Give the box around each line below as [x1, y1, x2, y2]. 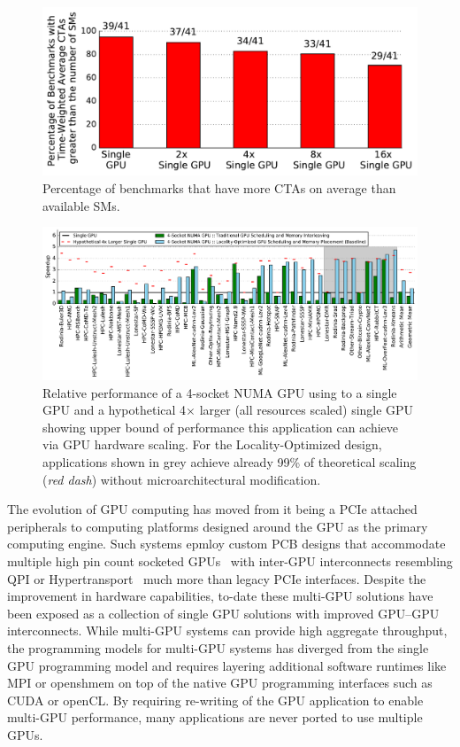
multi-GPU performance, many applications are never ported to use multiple [7, 708, 423, 727]
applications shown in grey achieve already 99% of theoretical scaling [42, 453, 417, 471]
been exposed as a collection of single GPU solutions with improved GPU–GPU [7, 603, 440, 622]
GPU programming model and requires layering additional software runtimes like [7, 656, 447, 674]
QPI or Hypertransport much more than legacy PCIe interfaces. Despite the [7, 569, 426, 587]
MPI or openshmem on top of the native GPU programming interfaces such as [7, 673, 433, 692]
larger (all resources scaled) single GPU [199, 401, 414, 419]
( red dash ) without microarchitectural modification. [42, 470, 321, 488]
